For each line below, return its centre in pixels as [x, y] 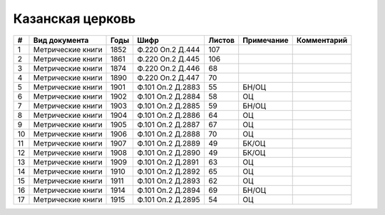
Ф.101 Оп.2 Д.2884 [169, 96]
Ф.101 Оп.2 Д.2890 [169, 152]
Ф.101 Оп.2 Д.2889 [169, 143]
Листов [222, 40]
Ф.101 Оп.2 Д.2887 [169, 124]
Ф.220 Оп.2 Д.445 [168, 59]
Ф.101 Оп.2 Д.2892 [169, 171]
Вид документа [61, 40]
